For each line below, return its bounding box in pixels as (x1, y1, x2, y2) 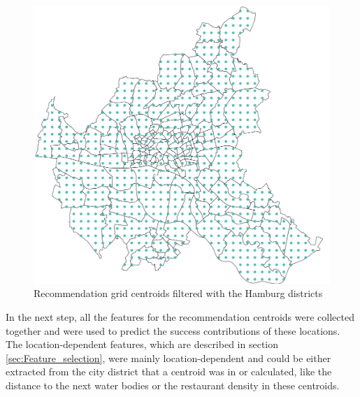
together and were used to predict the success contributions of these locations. (6, 323, 340, 338)
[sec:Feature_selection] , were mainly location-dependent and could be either (6, 350, 331, 365)
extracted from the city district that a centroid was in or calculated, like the (6, 364, 332, 379)
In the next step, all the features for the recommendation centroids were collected (6, 310, 354, 324)
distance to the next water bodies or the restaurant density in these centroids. (6, 378, 340, 393)
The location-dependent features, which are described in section (6, 337, 279, 352)
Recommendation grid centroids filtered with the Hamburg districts (34, 286, 323, 301)
